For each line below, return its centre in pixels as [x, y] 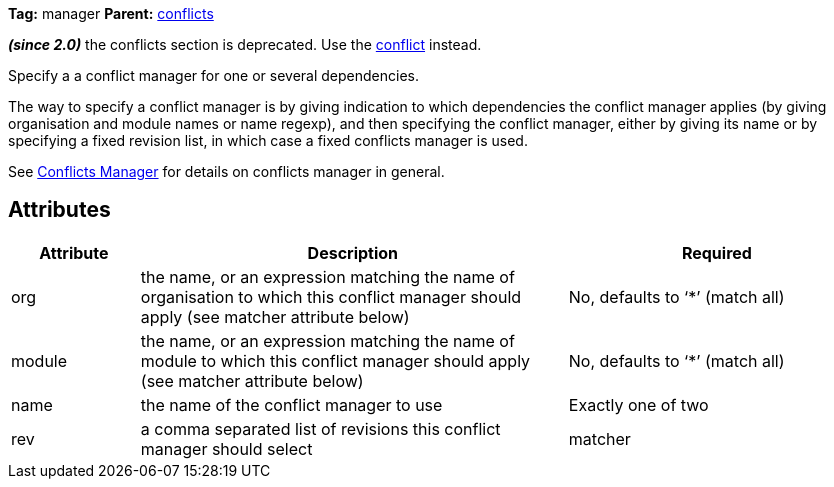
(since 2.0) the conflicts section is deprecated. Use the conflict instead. [245, 44]
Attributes [59, 210]
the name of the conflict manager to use [291, 404]
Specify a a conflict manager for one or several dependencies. [214, 75]
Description [353, 252]
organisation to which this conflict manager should [331, 296]
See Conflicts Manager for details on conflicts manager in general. [226, 171]
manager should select [226, 448]
